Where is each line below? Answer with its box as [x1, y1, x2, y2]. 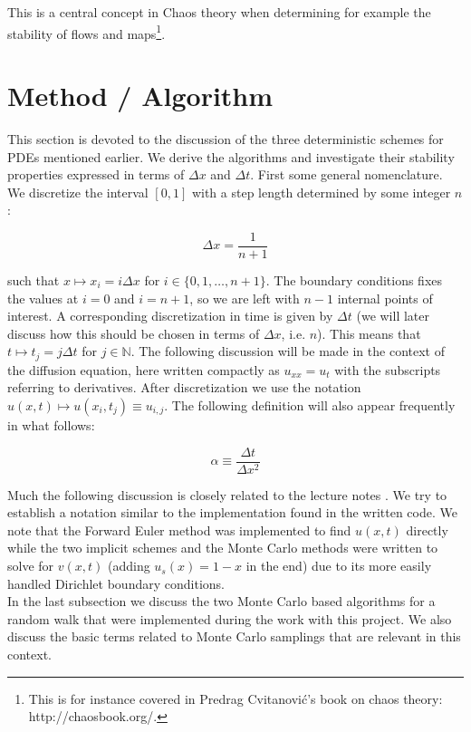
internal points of [337, 288, 433, 307]
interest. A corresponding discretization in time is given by [7, 306, 333, 325]
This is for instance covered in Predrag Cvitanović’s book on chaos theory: [28, 689, 443, 708]
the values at [7, 288, 79, 307]
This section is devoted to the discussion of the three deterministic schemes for [7, 129, 444, 148]
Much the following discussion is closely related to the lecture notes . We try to [7, 485, 447, 504]
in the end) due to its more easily [245, 556, 432, 575]
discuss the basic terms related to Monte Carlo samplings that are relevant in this [7, 627, 461, 646]
